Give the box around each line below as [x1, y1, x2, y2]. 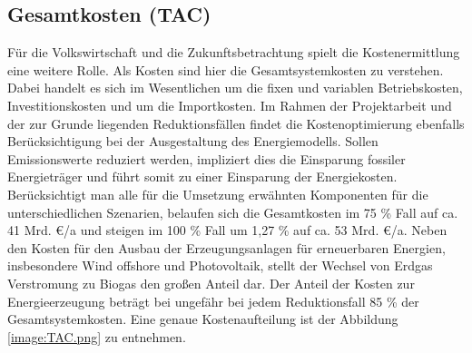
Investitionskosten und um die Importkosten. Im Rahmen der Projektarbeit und [7, 95, 452, 114]
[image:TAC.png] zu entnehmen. [7, 327, 186, 346]
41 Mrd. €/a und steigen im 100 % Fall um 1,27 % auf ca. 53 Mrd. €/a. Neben [7, 221, 447, 240]
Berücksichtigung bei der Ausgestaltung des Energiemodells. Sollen [7, 132, 379, 151]
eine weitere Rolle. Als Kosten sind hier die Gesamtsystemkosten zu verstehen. [7, 60, 444, 79]
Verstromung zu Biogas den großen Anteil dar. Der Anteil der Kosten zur [7, 273, 415, 292]
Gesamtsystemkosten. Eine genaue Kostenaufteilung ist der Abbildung [7, 309, 398, 328]
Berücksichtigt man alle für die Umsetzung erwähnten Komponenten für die [7, 184, 428, 203]
